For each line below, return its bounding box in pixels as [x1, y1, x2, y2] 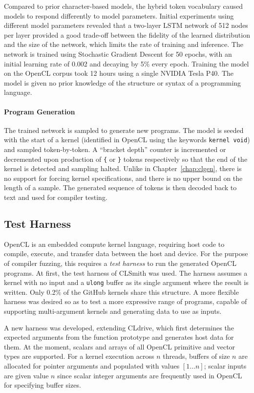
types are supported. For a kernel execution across [4, 351, 154, 361]
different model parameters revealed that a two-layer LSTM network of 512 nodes [4, 20, 248, 30]
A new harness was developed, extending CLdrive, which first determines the [4, 322, 234, 332]
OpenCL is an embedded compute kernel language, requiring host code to [4, 239, 225, 249]
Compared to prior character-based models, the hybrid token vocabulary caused [4, 1, 243, 11]
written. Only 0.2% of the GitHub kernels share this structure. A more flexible [4, 286, 239, 297]
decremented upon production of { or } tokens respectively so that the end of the [4, 153, 248, 164]
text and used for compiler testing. [4, 192, 107, 202]
